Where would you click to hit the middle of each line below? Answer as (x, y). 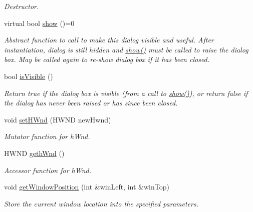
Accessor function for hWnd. (48, 170)
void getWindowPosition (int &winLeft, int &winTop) (87, 187)
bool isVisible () (29, 76)
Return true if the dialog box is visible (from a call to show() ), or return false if (126, 93)
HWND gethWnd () (34, 153)
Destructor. (22, 6)
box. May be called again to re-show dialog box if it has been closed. (107, 59)
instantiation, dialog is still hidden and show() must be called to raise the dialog (126, 49)
